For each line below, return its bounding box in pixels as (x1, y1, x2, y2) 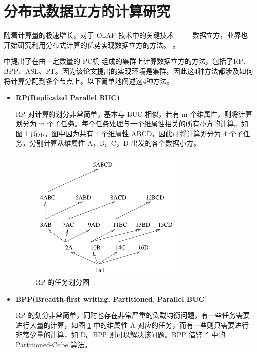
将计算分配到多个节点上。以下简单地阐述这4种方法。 (4, 75, 174, 86)
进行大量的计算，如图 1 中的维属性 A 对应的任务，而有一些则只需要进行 (15, 319, 249, 330)
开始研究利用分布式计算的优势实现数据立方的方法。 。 (4, 39, 180, 50)
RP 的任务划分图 (35, 277, 90, 287)
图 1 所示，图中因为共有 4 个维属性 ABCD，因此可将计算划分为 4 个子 (15, 128, 243, 138)
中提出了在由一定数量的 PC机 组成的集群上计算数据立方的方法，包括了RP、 (4, 56, 250, 66)
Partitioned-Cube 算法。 (15, 339, 92, 349)
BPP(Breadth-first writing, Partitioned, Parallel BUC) (15, 293, 207, 303)
